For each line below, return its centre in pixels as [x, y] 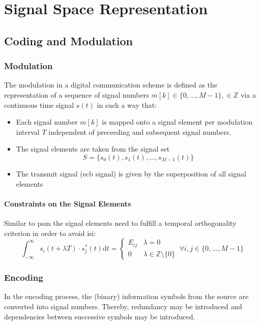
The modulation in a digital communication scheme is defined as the [111, 85]
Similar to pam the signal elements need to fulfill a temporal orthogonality [120, 223]
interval [28, 131]
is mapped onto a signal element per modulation [177, 122]
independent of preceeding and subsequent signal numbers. [140, 131]
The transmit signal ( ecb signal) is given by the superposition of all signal [131, 173]
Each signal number [47, 122]
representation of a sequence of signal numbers [77, 94]
